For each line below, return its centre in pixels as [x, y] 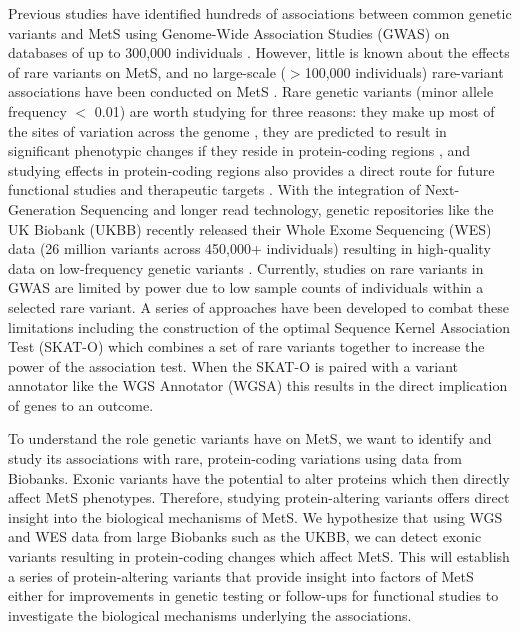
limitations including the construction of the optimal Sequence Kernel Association [259, 326]
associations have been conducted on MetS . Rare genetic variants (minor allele [251, 91]
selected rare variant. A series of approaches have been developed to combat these [259, 306]
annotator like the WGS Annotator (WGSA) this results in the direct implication [258, 385]
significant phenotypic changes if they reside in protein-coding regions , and [239, 150]
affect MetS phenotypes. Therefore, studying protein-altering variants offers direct [259, 497]
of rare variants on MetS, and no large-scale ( [147, 71]
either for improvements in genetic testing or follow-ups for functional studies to [253, 595]
